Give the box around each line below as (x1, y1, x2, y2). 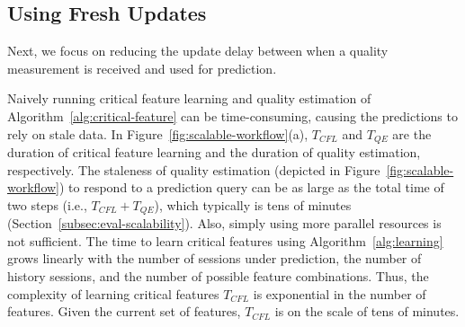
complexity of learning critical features (7, 284, 219, 303)
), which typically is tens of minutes (154, 195, 352, 214)
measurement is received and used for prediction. (7, 58, 277, 77)
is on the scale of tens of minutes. (274, 302, 460, 321)
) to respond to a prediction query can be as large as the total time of (59, 178, 444, 197)
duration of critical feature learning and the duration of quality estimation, (7, 143, 421, 162)
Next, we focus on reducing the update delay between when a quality (7, 41, 389, 60)
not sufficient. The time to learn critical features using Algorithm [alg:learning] (7, 231, 443, 250)
